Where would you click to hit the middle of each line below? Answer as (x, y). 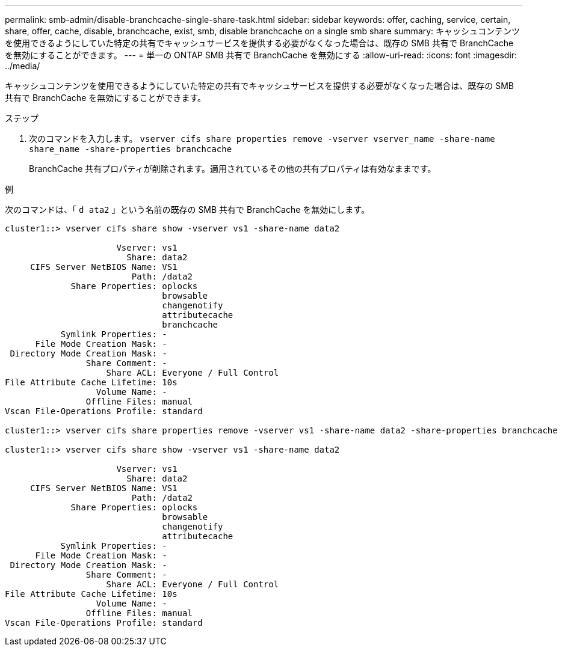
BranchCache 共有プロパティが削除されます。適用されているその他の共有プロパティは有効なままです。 (233, 169)
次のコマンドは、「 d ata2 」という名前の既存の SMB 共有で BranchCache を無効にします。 (187, 209)
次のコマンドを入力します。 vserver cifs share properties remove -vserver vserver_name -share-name (262, 139)
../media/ (23, 66)
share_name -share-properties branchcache (131, 149)
